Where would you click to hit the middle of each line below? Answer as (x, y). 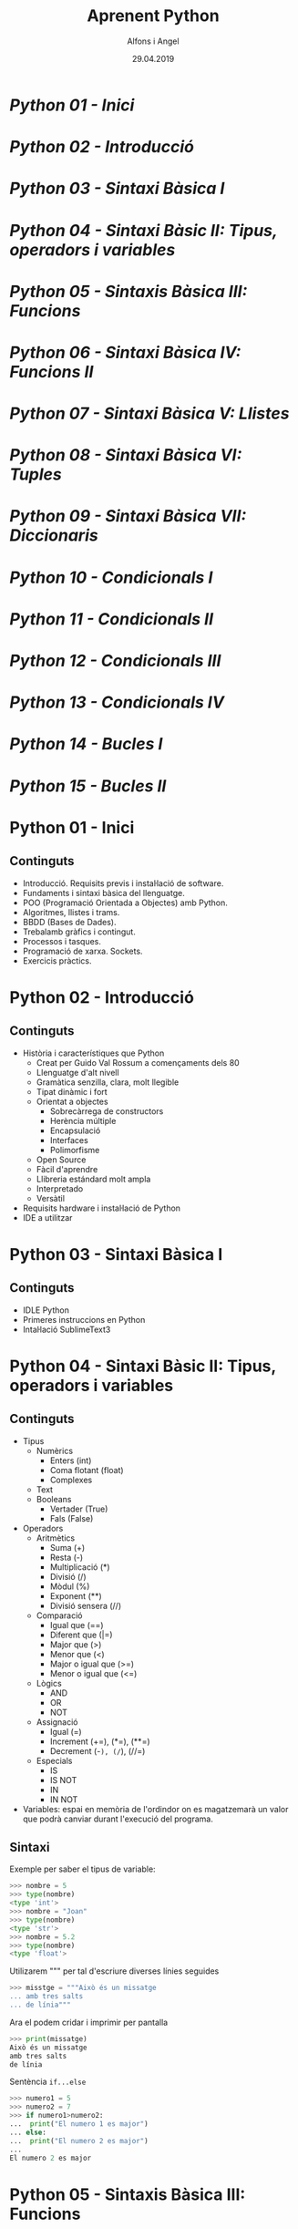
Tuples (36, 475)
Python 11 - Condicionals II (112, 619)
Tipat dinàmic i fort (72, 1091)
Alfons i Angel (153, 41)
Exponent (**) (76, 1595)
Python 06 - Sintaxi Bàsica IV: (125, 352)
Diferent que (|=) (81, 1635)
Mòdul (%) (70, 1586)
